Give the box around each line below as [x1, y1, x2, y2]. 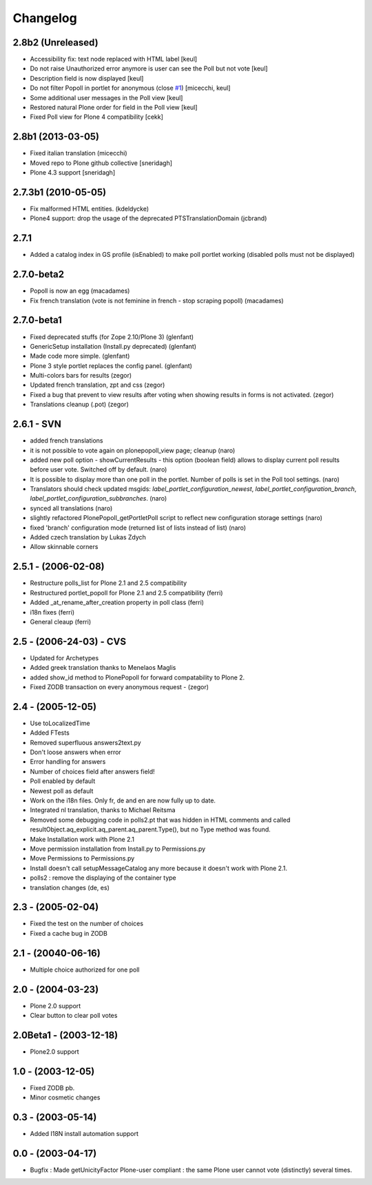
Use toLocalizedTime [30, 719, 90, 727]
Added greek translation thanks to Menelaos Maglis [30, 664, 176, 672]
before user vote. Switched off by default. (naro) [30, 465, 167, 474]
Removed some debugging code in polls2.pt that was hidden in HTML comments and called [30, 816, 291, 824]
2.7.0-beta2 [12, 269, 65, 280]
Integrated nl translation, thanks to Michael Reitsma [30, 806, 176, 814]
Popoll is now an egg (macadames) [30, 287, 130, 295]
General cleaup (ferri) [30, 617, 92, 626]
